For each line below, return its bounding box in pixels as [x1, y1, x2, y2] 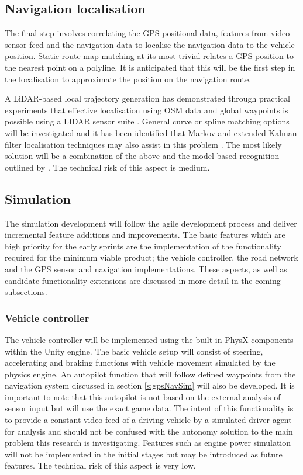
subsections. [5, 286, 47, 298]
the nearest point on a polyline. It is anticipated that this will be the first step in [5, 61, 295, 73]
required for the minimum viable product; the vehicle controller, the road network [5, 251, 298, 263]
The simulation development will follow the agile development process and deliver [5, 217, 297, 229]
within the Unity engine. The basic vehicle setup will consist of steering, [5, 345, 263, 357]
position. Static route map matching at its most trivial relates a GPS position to [5, 50, 294, 62]
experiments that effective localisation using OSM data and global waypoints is [5, 103, 288, 116]
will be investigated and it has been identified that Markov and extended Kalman [5, 126, 297, 138]
